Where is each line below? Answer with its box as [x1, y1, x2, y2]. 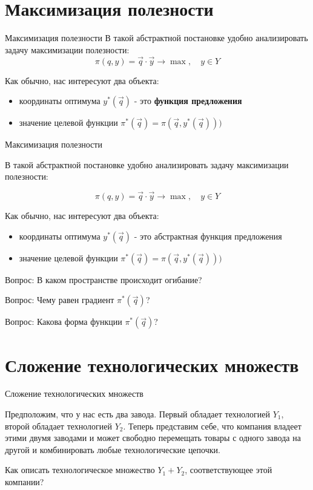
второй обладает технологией [5, 419, 113, 432]
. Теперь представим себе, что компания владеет [123, 419, 301, 432]
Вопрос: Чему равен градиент [5, 293, 114, 306]
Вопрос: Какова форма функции [5, 315, 122, 328]
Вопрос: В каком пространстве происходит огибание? [5, 273, 202, 286]
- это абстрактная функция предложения [134, 229, 282, 242]
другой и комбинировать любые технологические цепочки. [5, 443, 220, 456]
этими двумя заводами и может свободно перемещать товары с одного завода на [5, 431, 301, 444]
